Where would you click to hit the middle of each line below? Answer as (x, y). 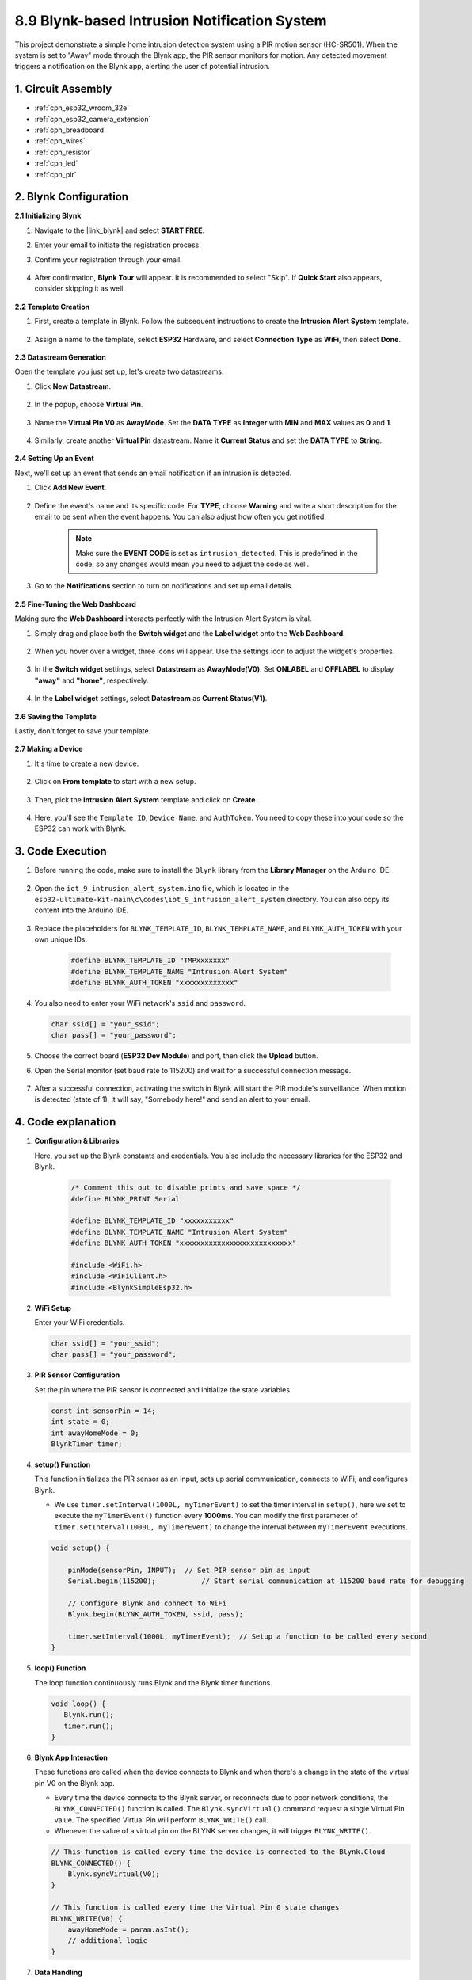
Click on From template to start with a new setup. (116, 782)
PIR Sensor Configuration (77, 1375)
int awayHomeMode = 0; (95, 1433)
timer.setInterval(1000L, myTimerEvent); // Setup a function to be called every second (247, 1636)
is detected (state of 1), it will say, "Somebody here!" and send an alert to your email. (172, 1099)
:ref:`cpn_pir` (55, 174)
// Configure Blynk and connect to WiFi (147, 1603)
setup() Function (63, 1464)
